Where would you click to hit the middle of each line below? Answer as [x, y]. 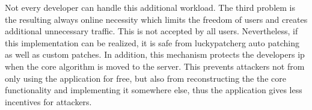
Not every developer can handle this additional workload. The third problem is [150, 7]
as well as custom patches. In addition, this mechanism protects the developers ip [155, 54]
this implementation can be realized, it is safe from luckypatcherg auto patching [152, 42]
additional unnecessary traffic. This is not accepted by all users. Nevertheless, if [151, 31]
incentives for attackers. [48, 101]
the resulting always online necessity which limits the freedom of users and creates [156, 19]
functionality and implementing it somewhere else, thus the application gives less [154, 90]
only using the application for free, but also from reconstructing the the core [145, 78]
